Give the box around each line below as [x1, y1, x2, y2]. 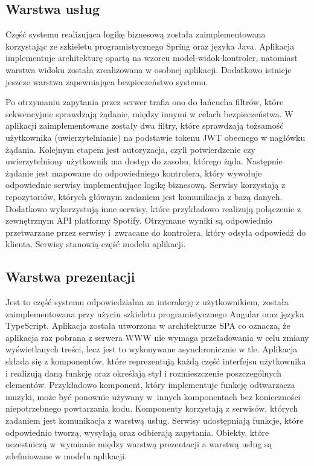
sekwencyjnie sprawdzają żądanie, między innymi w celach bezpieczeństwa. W [5, 107, 293, 120]
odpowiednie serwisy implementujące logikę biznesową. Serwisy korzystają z [5, 178, 286, 191]
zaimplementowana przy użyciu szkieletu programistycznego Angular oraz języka [5, 307, 304, 320]
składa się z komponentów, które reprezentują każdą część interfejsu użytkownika [5, 355, 306, 367]
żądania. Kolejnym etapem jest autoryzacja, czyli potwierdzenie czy [5, 143, 255, 155]
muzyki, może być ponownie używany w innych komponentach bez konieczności [5, 390, 301, 403]
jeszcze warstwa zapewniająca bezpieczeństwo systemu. [5, 75, 208, 88]
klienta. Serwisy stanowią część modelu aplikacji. [5, 238, 186, 250]
